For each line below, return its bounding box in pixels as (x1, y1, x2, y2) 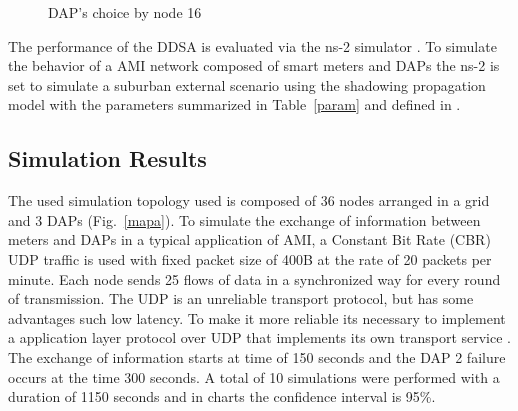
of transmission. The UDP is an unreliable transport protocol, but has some (8, 288, 474, 309)
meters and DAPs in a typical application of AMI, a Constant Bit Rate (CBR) (8, 229, 491, 250)
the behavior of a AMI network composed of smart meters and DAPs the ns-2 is (8, 55, 500, 76)
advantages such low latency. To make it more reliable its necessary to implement (8, 307, 506, 328)
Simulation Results (8, 143, 207, 174)
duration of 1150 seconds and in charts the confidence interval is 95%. (8, 386, 436, 407)
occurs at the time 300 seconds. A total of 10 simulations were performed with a (8, 366, 500, 387)
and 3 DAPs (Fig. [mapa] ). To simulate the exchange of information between (8, 209, 481, 230)
